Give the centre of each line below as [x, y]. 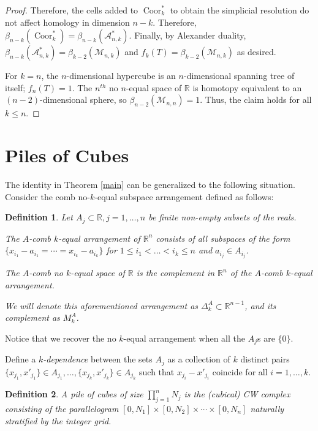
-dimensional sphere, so [83, 99]
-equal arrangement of [99, 238]
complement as [32, 317]
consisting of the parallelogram [62, 408]
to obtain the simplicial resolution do [240, 10]
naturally [267, 408]
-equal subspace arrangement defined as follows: [184, 196]
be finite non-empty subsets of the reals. [222, 217]
